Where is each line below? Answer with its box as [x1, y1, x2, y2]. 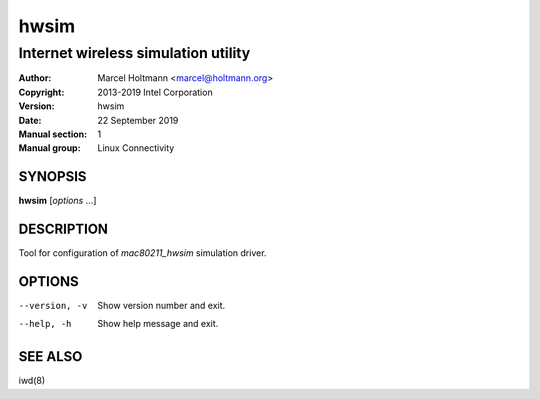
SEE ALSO [18, 348, 83, 365]
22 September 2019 [97, 114, 179, 126]
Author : [18, 72, 52, 84]
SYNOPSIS [18, 168, 87, 185]
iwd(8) [18, 375, 46, 387]
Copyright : [18, 86, 65, 98]
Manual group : [18, 142, 81, 154]
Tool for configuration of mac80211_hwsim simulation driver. [18, 247, 267, 259]
